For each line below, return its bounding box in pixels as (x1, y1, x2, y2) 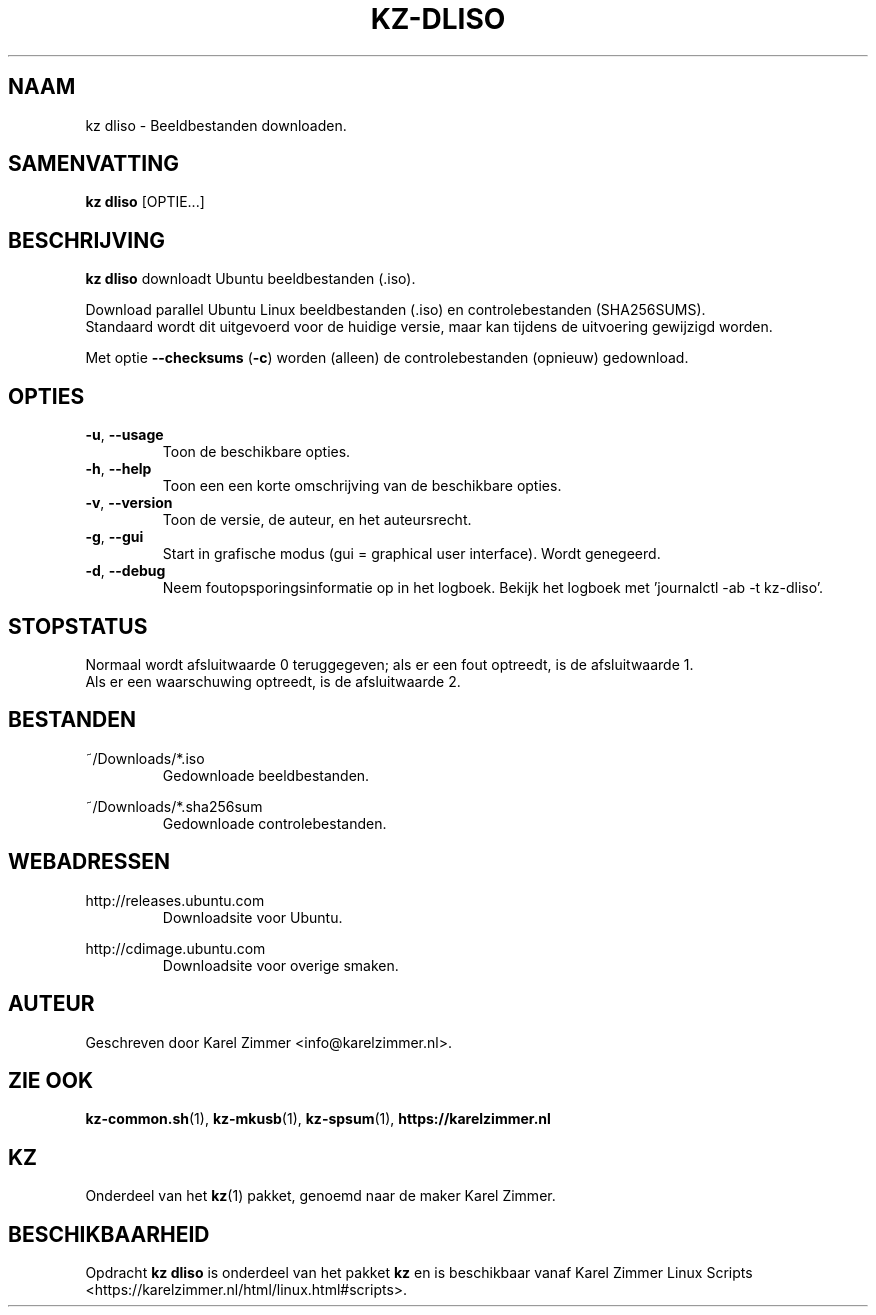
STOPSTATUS (8, 613, 148, 639)
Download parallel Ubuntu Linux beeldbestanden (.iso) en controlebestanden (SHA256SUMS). (85, 301, 706, 319)
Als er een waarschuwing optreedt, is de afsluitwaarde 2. (85, 672, 461, 690)
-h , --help (85, 460, 152, 478)
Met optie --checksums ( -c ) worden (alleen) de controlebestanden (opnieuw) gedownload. (85, 349, 689, 367)
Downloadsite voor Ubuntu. (162, 908, 343, 926)
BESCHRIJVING (8, 227, 165, 253)
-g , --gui (85, 528, 144, 546)
